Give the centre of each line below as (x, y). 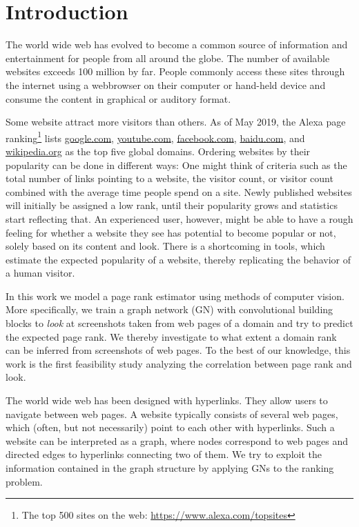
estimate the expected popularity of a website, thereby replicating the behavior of (178, 259)
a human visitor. (40, 273)
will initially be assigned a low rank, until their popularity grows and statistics (172, 205)
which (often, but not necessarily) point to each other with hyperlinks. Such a (170, 427)
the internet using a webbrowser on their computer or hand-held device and (166, 84)
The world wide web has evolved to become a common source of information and (177, 44)
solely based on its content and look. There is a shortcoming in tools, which (165, 246)
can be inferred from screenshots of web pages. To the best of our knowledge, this (178, 350)
